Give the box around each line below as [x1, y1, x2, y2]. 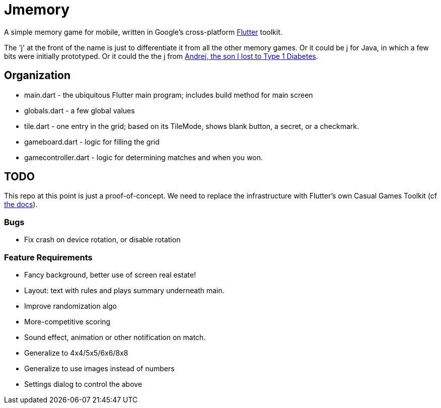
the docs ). [4, 200, 38, 209]
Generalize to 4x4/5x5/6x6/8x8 [24, 348, 128, 357]
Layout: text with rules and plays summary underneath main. [24, 286, 225, 295]
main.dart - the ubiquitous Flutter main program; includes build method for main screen [24, 90, 313, 99]
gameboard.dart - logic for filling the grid [24, 137, 160, 146]
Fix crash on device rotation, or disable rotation [24, 235, 181, 244]
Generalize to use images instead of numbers [24, 364, 175, 373]
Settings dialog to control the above [24, 379, 142, 388]
